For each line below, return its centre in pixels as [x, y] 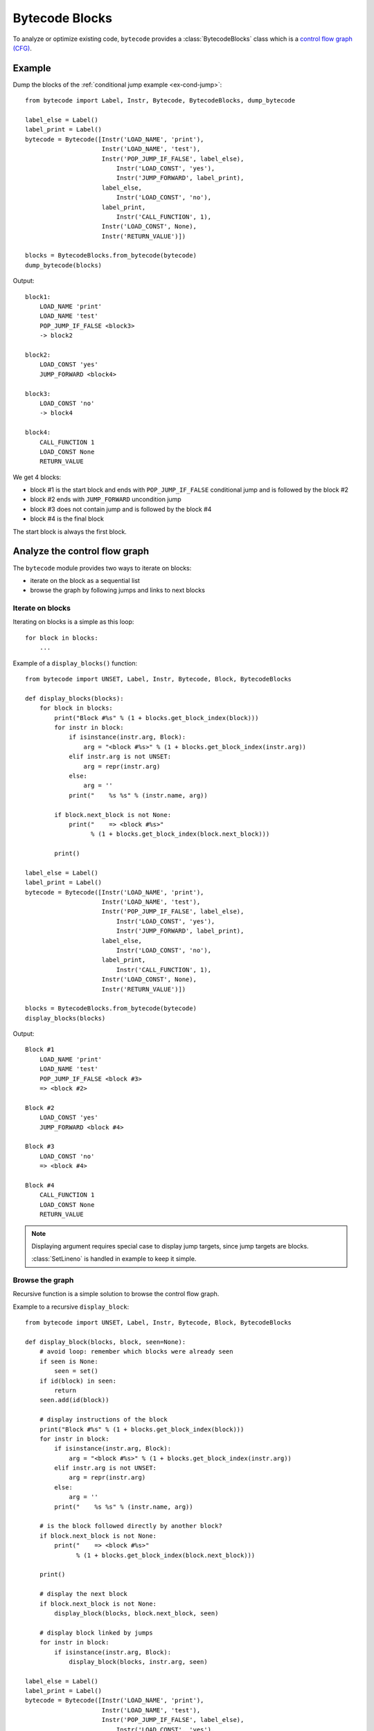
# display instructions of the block [103, 1420]
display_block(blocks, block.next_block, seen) [136, 1613]
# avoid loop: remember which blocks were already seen [136, 1352]
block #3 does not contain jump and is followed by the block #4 [121, 509]
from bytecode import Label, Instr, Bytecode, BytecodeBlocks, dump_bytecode [160, 101]
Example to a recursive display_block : [71, 1307]
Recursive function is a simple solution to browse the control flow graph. [116, 1294]
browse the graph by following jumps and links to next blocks [118, 590]
